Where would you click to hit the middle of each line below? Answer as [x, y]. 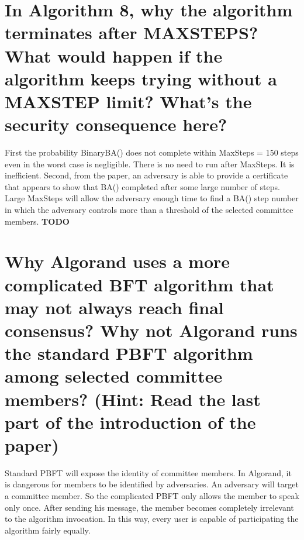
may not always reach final [114, 307]
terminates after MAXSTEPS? [132, 32]
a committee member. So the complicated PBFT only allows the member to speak [152, 496]
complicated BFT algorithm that [139, 284]
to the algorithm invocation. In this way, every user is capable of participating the [152, 519]
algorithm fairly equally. [48, 530]
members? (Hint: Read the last [133, 399]
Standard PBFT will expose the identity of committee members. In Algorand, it [148, 472]
